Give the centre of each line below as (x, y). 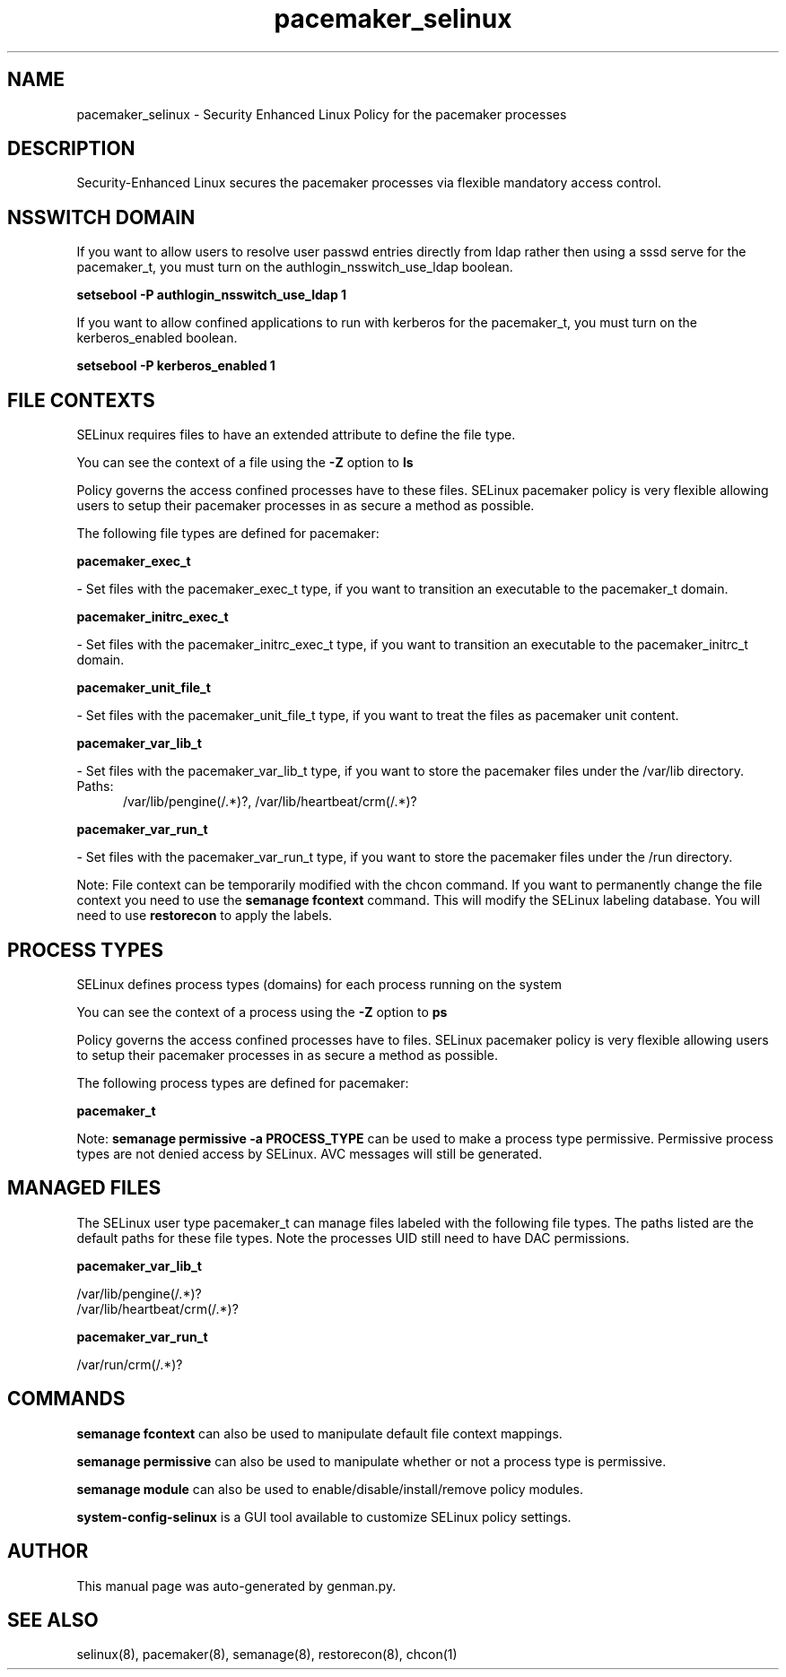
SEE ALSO (53, 1620)
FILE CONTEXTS (81, 400)
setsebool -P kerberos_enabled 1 (176, 366)
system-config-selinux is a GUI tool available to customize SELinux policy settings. (324, 1516)
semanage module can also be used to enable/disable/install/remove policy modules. (330, 1489)
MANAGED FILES (84, 1188)
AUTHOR (48, 1551)
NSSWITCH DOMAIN (101, 217)
